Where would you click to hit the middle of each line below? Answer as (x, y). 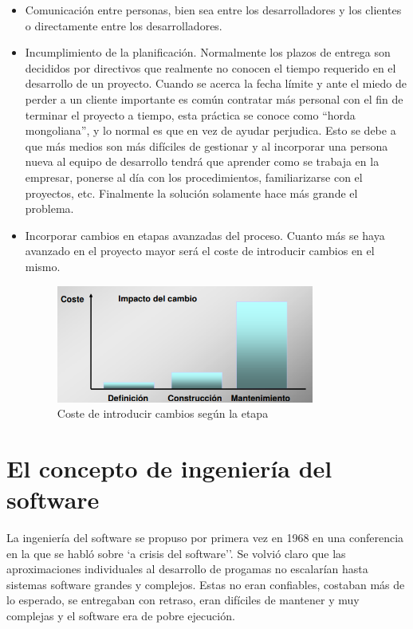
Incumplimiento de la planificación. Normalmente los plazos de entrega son (208, 52)
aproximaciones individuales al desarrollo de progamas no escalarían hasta (187, 569)
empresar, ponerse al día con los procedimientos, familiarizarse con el (194, 177)
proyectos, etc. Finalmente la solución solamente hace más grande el (191, 193)
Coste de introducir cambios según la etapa (163, 413)
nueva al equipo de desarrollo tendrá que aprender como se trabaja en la (202, 161)
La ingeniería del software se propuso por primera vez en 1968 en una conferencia (205, 538)
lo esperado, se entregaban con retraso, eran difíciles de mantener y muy (183, 600)
